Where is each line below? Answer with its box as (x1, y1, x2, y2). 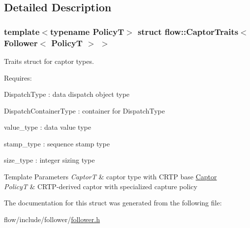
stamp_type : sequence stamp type (4, 138, 110, 148)
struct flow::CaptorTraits (137, 25, 239, 37)
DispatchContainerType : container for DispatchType (4, 105, 165, 115)
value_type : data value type (4, 122, 91, 132)
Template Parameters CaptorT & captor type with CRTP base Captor (4, 171, 217, 182)
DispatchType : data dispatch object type (4, 89, 130, 99)
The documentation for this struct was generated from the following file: (4, 198, 222, 208)
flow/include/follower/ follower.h (4, 214, 100, 224)
